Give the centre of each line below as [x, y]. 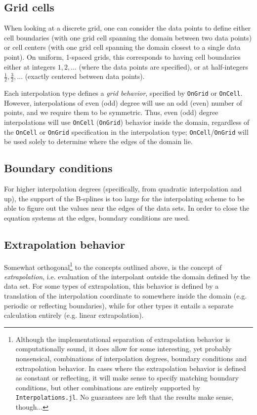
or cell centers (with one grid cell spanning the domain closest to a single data [122, 47]
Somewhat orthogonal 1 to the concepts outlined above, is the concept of [113, 266]
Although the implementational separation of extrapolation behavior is [123, 339]
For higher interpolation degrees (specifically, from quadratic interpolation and [123, 188]
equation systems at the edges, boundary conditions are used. [97, 217]
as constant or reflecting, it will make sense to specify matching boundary [127, 378]
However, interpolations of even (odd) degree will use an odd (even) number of [123, 102]
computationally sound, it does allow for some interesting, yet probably [124, 349]
